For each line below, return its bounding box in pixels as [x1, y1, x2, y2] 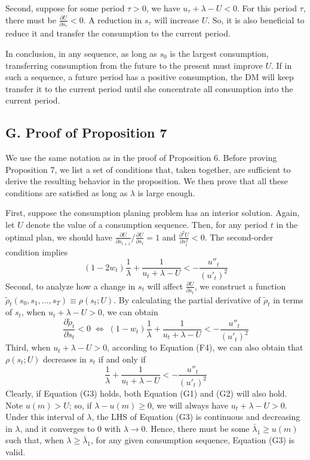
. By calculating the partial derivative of [113, 293, 261, 306]
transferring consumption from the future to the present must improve [5, 59, 263, 71]
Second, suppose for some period [5, 2, 125, 14]
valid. [5, 445, 26, 458]
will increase [154, 13, 199, 26]
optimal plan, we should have [5, 230, 112, 243]
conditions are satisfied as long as [5, 186, 128, 199]
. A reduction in [83, 13, 142, 26]
